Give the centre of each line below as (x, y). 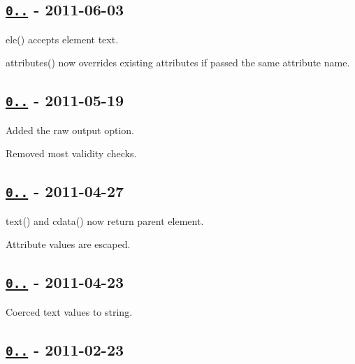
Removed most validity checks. (71, 153)
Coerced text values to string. (69, 311)
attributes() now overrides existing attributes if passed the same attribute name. (178, 63)
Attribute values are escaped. (68, 244)
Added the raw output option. (70, 130)
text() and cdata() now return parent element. (105, 220)
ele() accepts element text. (62, 39)
